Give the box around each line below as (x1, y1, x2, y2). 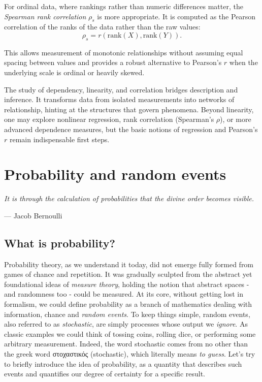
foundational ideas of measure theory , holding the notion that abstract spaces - (4, 278, 249, 289)
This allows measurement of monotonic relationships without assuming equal (4, 47, 243, 57)
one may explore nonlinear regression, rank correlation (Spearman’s (4, 114, 214, 124)
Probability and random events (4, 164, 226, 184)
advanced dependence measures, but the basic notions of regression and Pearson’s (4, 123, 258, 134)
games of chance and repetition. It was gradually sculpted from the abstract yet (4, 269, 252, 279)
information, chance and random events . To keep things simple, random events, (4, 308, 250, 319)
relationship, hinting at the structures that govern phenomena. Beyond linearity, (4, 104, 254, 114)
